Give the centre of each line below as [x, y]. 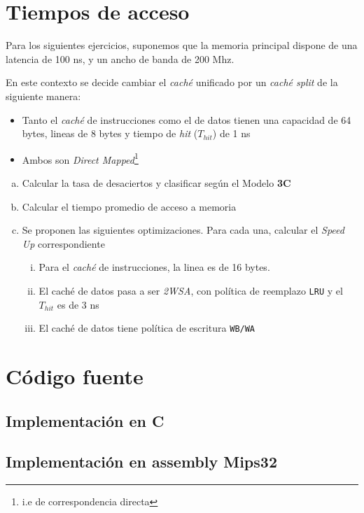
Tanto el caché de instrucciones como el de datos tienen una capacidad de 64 [187, 119]
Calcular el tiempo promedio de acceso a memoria [129, 206]
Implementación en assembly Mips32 [141, 462]
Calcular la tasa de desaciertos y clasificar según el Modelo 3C [156, 182]
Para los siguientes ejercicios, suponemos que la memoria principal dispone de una [182, 45]
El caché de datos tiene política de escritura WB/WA [147, 328]
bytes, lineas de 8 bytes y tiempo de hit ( [110, 133]
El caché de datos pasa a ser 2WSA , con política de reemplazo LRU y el [191, 290]
